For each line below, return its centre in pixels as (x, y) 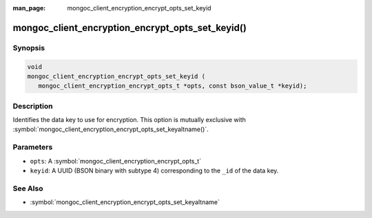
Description (33, 106)
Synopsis (29, 48)
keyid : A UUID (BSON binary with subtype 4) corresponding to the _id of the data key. (154, 170)
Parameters (33, 147)
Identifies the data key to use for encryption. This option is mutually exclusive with (129, 120)
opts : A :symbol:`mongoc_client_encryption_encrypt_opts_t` (116, 161)
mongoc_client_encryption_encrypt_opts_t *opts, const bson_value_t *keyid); (173, 86)
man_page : (29, 8)
